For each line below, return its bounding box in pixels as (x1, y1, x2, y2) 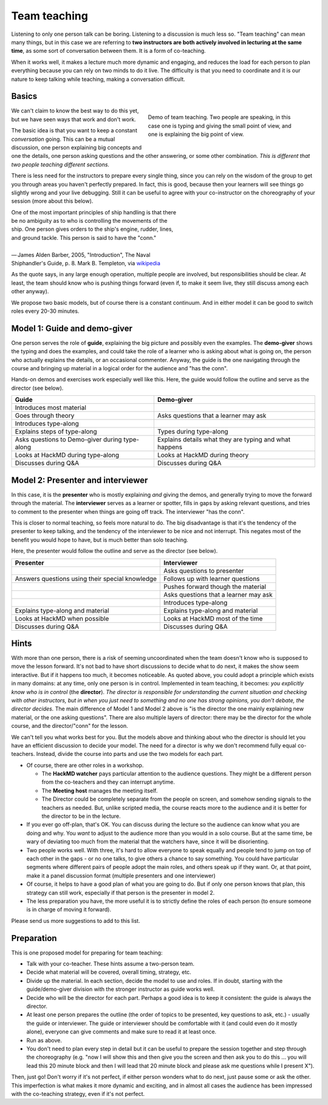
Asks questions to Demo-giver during (15, 435, 122, 444)
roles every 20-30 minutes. (11, 307, 80, 314)
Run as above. (26, 1036, 63, 1044)
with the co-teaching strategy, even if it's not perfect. (11, 1090, 145, 1097)
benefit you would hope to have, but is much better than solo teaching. (11, 536, 188, 543)
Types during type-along (157, 427, 228, 436)
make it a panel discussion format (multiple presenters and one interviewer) (26, 872, 216, 879)
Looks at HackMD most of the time (163, 614, 263, 622)
